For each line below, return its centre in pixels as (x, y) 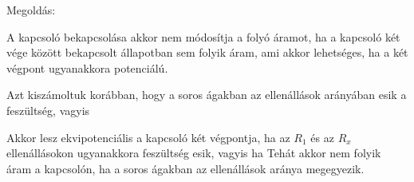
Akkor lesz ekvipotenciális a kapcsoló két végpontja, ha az (148, 137)
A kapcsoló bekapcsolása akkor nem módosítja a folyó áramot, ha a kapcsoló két (203, 36)
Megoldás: (31, 10)
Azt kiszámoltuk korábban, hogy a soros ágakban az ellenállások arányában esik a (207, 95)
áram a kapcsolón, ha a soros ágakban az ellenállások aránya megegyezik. (185, 168)
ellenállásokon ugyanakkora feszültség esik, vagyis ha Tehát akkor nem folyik (194, 153)
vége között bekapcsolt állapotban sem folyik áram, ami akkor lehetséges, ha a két (207, 52)
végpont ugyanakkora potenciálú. (87, 67)
